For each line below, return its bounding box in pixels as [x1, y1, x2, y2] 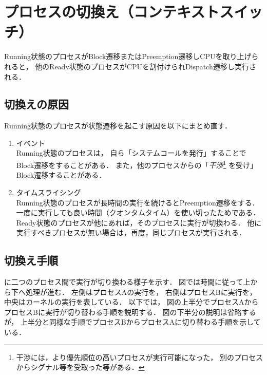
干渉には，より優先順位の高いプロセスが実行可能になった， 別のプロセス [16, 351, 263, 362]
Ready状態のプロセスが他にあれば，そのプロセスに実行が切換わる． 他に [16, 217, 262, 228]
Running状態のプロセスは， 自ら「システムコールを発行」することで [16, 147, 246, 158]
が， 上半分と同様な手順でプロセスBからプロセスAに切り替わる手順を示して [4, 316, 261, 327]
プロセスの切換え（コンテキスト [4, 1, 220, 22]
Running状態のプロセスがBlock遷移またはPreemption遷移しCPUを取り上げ [4, 51, 252, 62]
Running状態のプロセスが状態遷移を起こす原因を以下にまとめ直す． [4, 120, 232, 131]
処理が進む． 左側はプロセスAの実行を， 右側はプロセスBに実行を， [25, 286, 257, 297]
